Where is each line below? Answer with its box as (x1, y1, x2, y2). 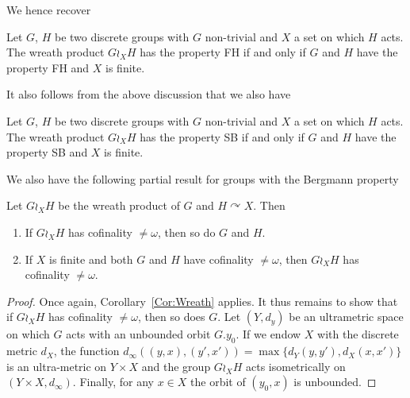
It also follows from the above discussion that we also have (6, 86, 291, 102)
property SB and (6, 144, 88, 160)
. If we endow (236, 326, 301, 342)
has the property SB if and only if (140, 128, 305, 145)
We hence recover (6, 2, 91, 17)
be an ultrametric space (289, 308, 404, 325)
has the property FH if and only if (140, 44, 306, 60)
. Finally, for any (72, 373, 155, 390)
